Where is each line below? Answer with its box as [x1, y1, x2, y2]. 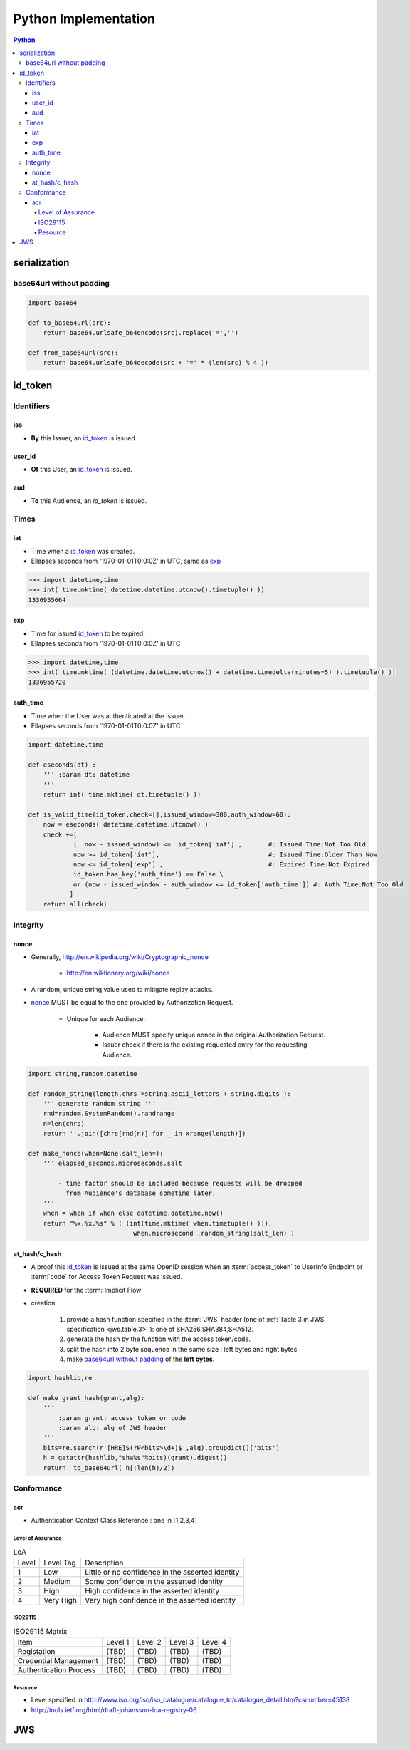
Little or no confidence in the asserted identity [84, 1567, 240, 1577]
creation [31, 1299, 56, 1308]
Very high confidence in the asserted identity [84, 1595, 236, 1605]
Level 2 [137, 1637, 162, 1647]
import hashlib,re [28, 1374, 93, 1382]
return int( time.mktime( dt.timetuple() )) [43, 791, 201, 799]
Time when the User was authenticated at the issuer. [31, 711, 186, 720]
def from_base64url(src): [28, 348, 119, 356]
